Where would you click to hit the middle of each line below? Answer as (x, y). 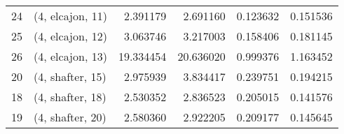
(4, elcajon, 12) (70, 36)
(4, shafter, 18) (70, 97)
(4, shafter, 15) (70, 76)
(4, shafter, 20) (70, 117)
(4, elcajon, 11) (70, 16)
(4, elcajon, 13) (70, 56)
